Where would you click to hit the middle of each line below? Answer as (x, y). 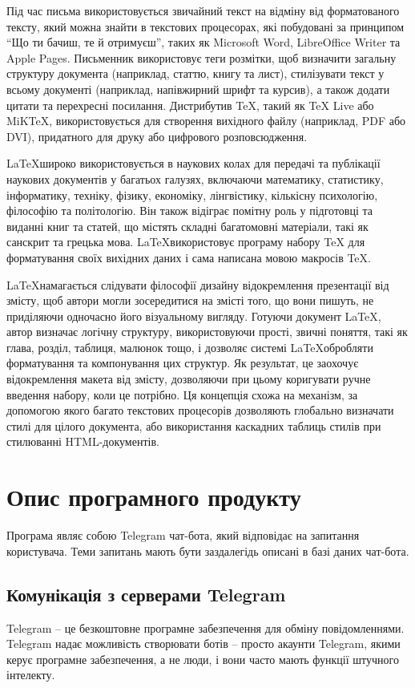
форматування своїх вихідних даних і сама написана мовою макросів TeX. (189, 257)
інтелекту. (31, 675)
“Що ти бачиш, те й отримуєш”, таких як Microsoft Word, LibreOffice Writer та (203, 42)
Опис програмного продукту (154, 497)
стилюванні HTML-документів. (83, 441)
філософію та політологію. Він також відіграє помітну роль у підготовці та (189, 210)
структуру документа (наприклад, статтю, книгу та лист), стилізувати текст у (195, 73)
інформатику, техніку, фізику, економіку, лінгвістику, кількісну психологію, (192, 194)
